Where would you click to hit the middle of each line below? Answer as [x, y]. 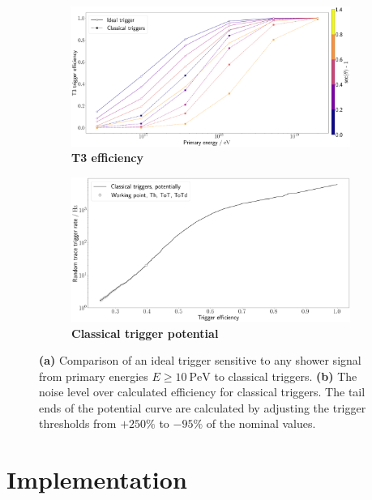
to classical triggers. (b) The [286, 376]
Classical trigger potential [145, 333]
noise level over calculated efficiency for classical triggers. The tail [202, 392]
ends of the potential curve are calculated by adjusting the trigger [203, 407]
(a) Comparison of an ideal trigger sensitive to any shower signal [200, 360]
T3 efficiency [107, 158]
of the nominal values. [261, 423]
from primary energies [94, 376]
